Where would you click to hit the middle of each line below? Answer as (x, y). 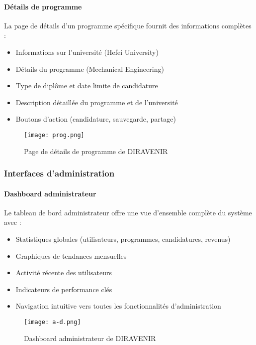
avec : (13, 222)
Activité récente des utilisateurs (64, 272)
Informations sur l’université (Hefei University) (87, 52)
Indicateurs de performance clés (64, 289)
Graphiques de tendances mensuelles (71, 256)
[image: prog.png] (54, 135)
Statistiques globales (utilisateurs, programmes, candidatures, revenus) (123, 239)
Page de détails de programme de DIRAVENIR (96, 151)
